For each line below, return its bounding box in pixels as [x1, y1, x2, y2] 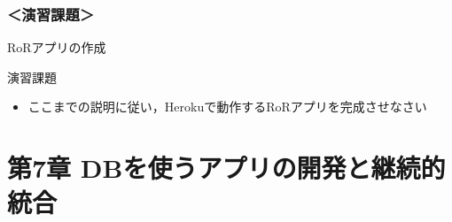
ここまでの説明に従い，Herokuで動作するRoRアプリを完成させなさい [27, 97, 427, 116]
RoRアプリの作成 [7, 38, 106, 57]
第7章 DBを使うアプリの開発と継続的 [7, 149, 446, 186]
